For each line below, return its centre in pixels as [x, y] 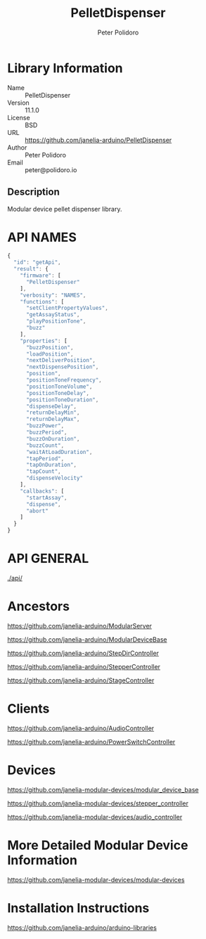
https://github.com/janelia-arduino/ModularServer [80, 626]
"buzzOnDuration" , [53, 439]
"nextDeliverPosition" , [61, 361]
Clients [28, 709]
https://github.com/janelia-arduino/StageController [81, 680]
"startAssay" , [47, 498]
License [19, 117]
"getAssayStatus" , [53, 315]
